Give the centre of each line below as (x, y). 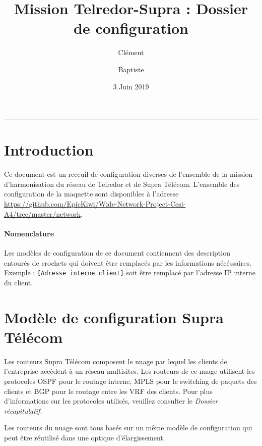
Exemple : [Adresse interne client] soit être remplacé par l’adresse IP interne (130, 272)
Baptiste (131, 69)
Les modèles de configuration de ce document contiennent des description (117, 252)
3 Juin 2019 (131, 86)
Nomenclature (29, 233)
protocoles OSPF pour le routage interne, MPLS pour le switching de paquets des (130, 381)
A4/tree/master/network (42, 213)
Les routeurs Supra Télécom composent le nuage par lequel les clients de (116, 361)
